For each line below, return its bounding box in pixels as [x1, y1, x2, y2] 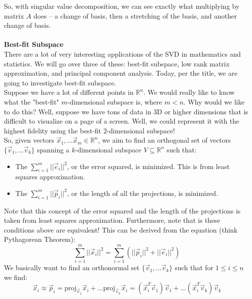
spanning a [37, 144, 69, 154]
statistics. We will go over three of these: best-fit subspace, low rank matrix [4, 58, 230, 68]
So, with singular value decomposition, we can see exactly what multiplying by [4, 1, 240, 11]
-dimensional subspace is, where [67, 96, 162, 107]
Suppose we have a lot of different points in [4, 87, 134, 97]
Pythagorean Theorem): [4, 234, 76, 244]
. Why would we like [183, 96, 245, 107]
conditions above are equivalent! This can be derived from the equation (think [4, 224, 238, 235]
